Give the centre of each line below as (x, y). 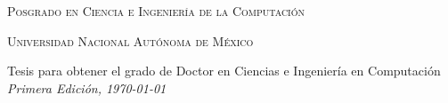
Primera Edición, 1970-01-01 (87, 87)
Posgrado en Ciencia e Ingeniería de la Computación (156, 11)
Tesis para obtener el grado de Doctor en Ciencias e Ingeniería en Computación (224, 71)
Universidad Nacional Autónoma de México (130, 40)
